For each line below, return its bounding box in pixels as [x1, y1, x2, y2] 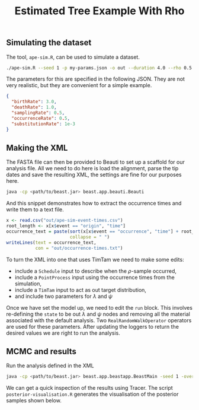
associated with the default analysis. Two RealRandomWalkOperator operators [6, 316, 192, 324]
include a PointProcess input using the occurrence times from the [14, 274, 175, 281]
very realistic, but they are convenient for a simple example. [6, 82, 152, 89]
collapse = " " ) [69, 234, 110, 240]
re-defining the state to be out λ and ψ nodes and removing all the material [6, 310, 191, 317]
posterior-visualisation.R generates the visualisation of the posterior [6, 390, 179, 398]
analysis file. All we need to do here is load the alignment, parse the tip [6, 165, 179, 172]
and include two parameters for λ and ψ [14, 293, 113, 300]
